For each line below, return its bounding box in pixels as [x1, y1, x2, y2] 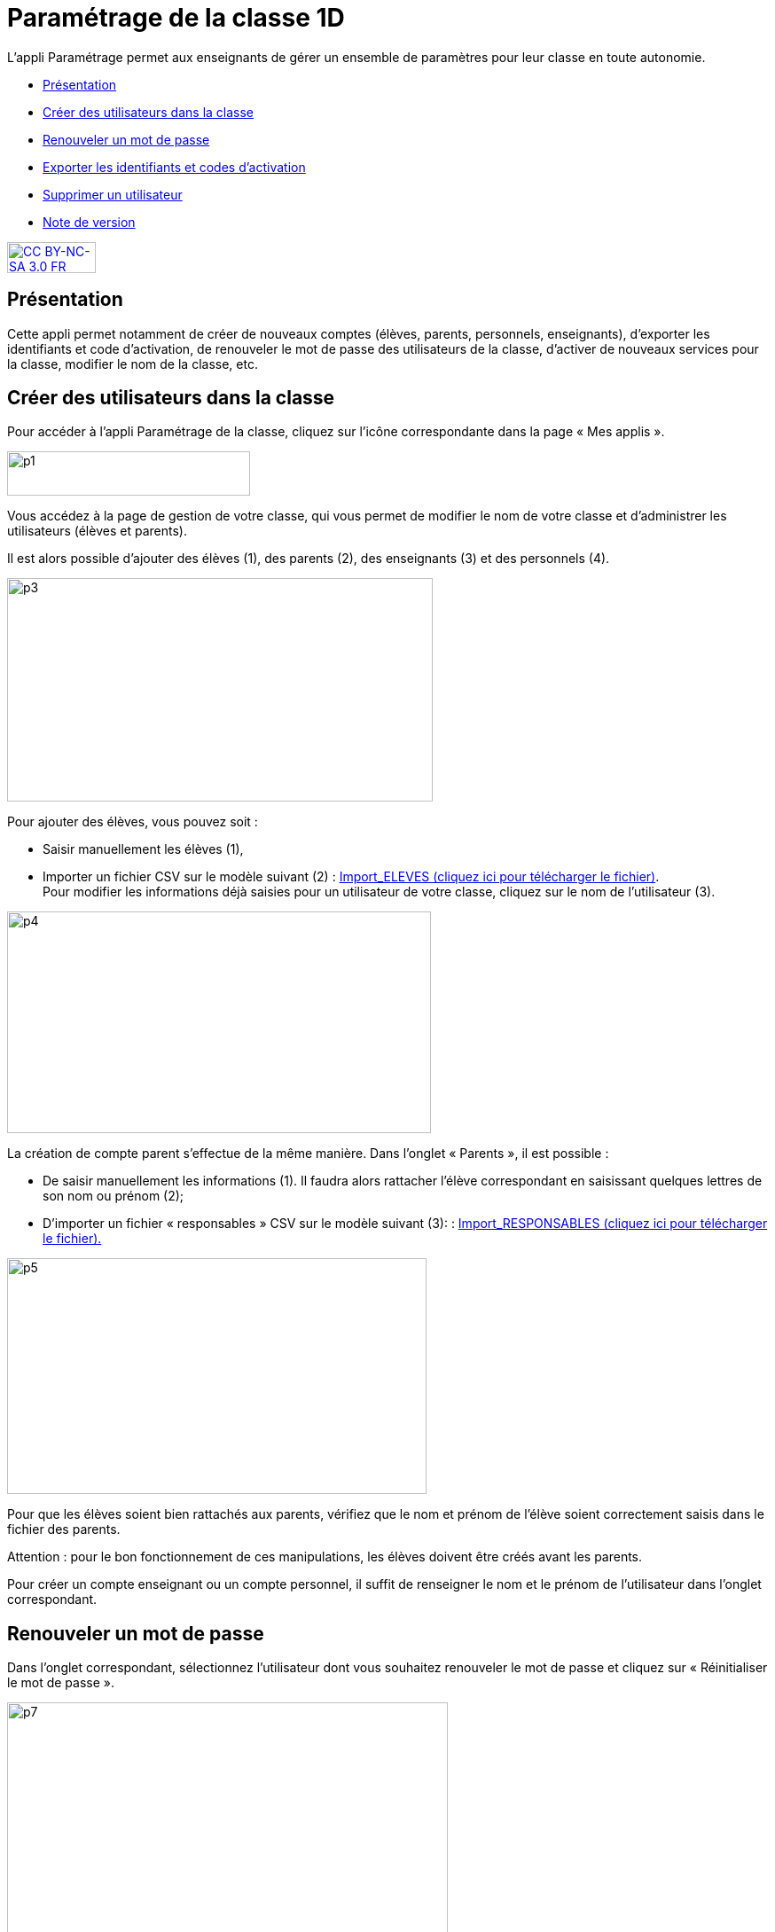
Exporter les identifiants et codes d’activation [43, 159, 306, 175]
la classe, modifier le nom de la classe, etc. [7, 356, 258, 372]
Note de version [43, 214, 136, 230]
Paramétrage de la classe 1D [7, 3, 345, 33]
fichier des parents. [7, 1521, 121, 1537]
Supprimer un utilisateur [43, 186, 183, 202]
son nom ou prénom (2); [43, 1188, 184, 1204]
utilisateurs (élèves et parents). [7, 523, 187, 539]
